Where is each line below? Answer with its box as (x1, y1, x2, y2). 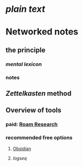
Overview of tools (5, 106, 62, 114)
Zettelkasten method (5, 89, 72, 98)
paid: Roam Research (5, 121, 58, 128)
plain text (5, 3, 45, 15)
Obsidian (12, 145, 31, 152)
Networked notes (5, 26, 79, 38)
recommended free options (5, 134, 73, 141)
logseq (12, 155, 27, 161)
